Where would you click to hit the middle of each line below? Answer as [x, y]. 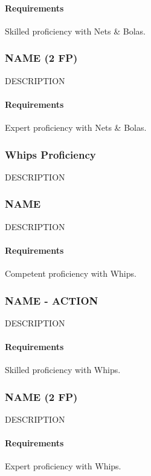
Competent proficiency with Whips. [71, 273]
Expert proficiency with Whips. [63, 466]
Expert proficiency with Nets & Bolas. [76, 127]
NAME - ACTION [52, 300]
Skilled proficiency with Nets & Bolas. [75, 31]
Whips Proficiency [50, 154]
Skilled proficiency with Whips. [63, 370]
